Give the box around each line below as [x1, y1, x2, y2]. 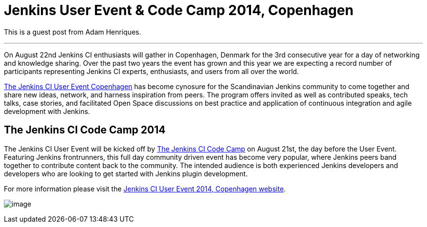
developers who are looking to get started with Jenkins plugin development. [4, 169, 248, 178]
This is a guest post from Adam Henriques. [4, 27, 141, 36]
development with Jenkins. [4, 107, 90, 115]
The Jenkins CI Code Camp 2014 [4, 124, 166, 136]
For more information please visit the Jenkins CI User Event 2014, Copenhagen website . [4, 184, 286, 193]
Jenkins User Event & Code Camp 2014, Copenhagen [4, 2, 354, 19]
